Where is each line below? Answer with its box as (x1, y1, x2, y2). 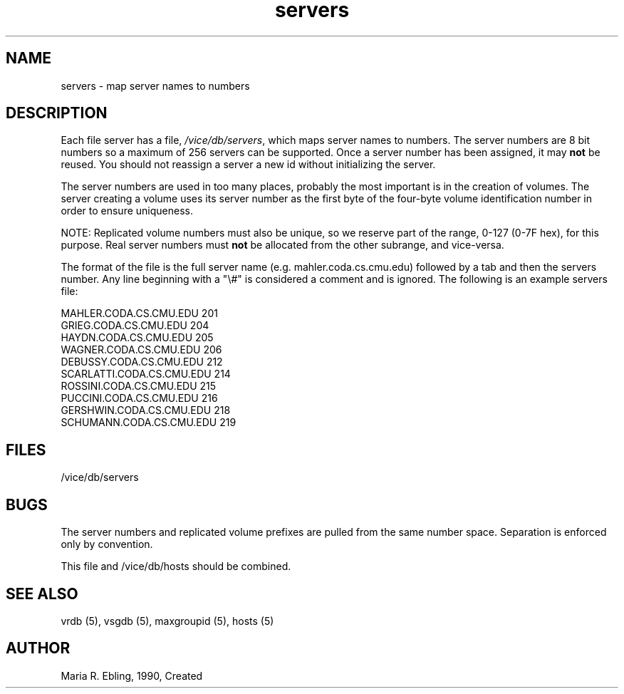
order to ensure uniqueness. (61, 204, 193, 217)
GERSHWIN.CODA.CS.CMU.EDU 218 (61, 404, 231, 417)
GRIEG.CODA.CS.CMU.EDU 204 (61, 319, 209, 332)
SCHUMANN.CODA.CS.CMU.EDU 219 (61, 416, 236, 429)
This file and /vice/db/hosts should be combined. (61, 560, 291, 573)
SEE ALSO (6, 584, 78, 603)
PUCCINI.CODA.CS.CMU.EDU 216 (61, 392, 218, 405)
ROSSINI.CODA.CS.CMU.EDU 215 (61, 380, 217, 393)
